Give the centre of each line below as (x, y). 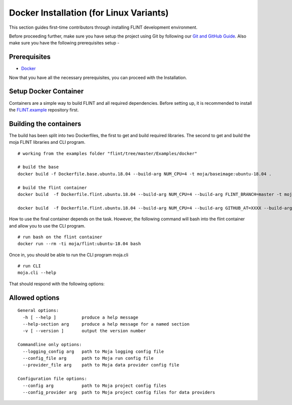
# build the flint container (52, 187)
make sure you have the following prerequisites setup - (64, 43)
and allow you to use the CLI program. (47, 226)
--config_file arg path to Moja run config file (88, 358)
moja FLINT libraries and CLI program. (47, 142)
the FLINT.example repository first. (44, 110)
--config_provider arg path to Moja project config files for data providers (119, 392)
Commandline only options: (50, 345)
